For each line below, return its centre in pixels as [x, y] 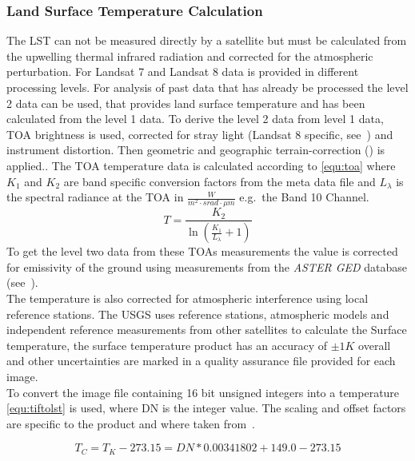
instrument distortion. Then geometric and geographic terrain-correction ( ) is [196, 150]
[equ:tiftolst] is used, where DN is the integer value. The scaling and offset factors [206, 408]
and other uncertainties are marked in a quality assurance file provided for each [201, 361]
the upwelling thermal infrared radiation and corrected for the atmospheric [190, 56]
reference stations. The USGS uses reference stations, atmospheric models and [198, 314]
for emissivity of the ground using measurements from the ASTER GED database [207, 266]
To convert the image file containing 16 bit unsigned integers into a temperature [203, 392]
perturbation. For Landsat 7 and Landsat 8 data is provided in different [183, 72]
